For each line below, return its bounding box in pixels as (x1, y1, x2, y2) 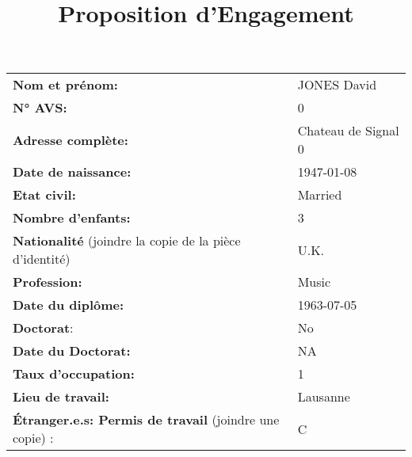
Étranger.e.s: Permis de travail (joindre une (13, 410, 280, 429)
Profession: (13, 272, 82, 291)
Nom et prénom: (13, 75, 118, 94)
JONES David (297, 75, 377, 94)
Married (297, 185, 342, 204)
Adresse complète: (13, 130, 128, 149)
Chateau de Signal (297, 121, 399, 140)
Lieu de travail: (13, 387, 109, 406)
